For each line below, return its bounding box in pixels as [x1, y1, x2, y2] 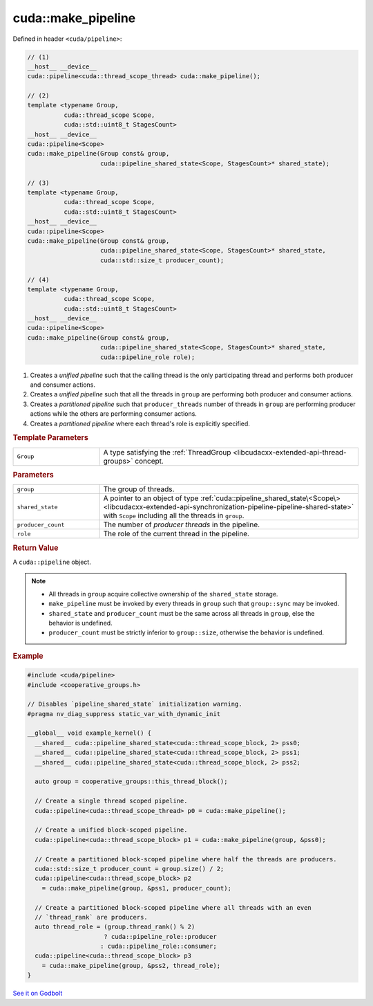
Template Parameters [12, 433, 89, 443]
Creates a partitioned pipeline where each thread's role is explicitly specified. [30, 419, 250, 428]
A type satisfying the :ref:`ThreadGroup [103, 447, 231, 457]
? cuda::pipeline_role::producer [104, 933, 217, 940]
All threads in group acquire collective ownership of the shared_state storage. [48, 589, 278, 598]
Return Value [12, 543, 59, 553]
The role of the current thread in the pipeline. [103, 529, 250, 539]
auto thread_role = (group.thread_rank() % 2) [35, 923, 195, 931]
